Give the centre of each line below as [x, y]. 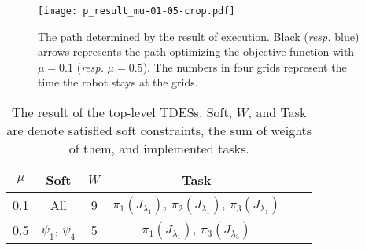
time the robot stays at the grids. [118, 82]
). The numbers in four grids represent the [245, 66]
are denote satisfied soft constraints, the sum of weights [159, 131]
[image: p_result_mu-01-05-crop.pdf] [136, 11]
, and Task [277, 112]
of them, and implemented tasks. [159, 149]
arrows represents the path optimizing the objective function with [196, 51]
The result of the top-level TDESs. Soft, [122, 112]
